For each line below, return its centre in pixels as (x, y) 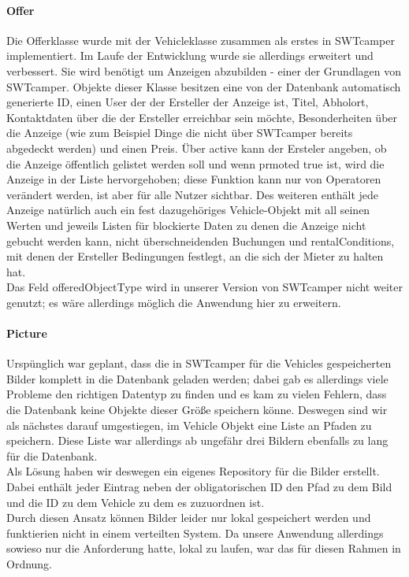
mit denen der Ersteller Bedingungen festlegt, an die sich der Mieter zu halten (195, 256)
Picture (27, 333)
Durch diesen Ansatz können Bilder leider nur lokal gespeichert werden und (189, 518)
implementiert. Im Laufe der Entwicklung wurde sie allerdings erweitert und (190, 55)
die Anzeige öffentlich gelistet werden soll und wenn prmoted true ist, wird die (195, 163)
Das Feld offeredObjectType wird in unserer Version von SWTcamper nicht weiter (204, 287)
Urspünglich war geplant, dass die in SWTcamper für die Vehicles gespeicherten (199, 363)
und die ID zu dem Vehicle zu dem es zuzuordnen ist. (136, 502)
